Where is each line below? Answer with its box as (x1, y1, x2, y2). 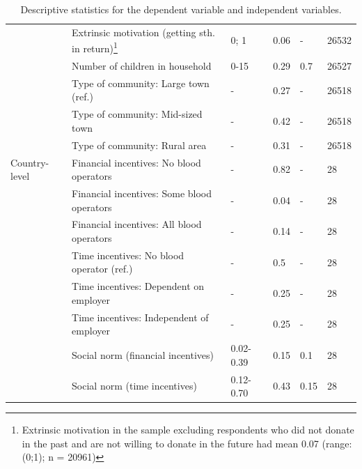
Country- (10, 155, 49, 169)
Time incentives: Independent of (72, 309, 209, 324)
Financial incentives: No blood (72, 155, 201, 169)
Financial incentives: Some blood (72, 185, 212, 200)
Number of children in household (72, 58, 212, 72)
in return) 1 (72, 39, 118, 56)
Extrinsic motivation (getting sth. (72, 24, 215, 39)
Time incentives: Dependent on (72, 279, 205, 293)
